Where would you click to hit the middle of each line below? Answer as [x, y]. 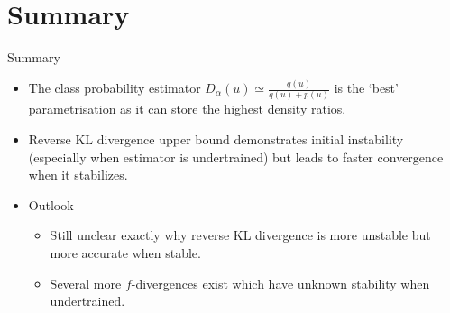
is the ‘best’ [366, 88]
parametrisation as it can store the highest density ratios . [187, 109]
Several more [86, 283]
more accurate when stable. [125, 252]
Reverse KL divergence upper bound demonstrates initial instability [216, 138]
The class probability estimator [115, 88]
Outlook [51, 204]
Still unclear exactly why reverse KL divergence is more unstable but [240, 235]
